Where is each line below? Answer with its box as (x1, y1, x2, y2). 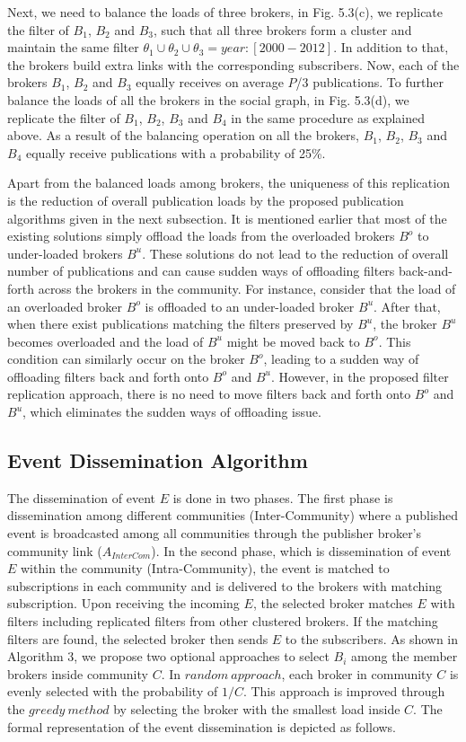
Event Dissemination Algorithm (7, 446, 308, 474)
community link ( (7, 541, 102, 560)
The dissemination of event (7, 488, 156, 507)
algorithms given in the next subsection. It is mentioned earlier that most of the (7, 208, 447, 227)
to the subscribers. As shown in (285, 629, 459, 648)
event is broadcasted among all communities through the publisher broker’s (7, 524, 422, 543)
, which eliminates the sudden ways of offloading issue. (22, 402, 321, 421)
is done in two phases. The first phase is (172, 488, 393, 507)
